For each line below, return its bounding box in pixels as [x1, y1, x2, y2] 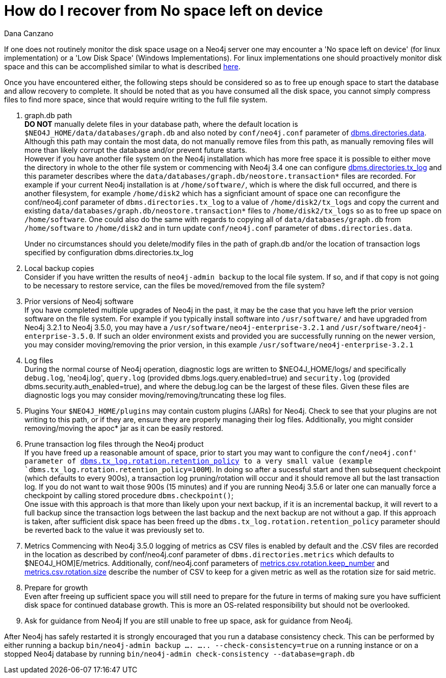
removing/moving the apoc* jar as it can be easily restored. [24, 423, 223, 432]
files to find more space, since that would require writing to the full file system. [4, 95, 268, 104]
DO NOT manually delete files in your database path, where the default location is [24, 119, 298, 128]
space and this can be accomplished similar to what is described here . [4, 62, 241, 71]
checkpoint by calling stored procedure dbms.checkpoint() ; [24, 491, 233, 500]
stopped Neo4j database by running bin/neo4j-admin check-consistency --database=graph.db [4, 649, 355, 658]
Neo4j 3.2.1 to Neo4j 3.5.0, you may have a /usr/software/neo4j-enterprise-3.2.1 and [24, 322, 339, 332]
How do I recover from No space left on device [4, 2, 323, 19]
